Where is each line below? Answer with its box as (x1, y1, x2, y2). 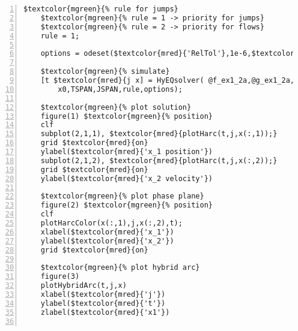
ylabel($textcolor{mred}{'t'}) (40, 299, 166, 308)
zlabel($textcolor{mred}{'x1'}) (40, 308, 170, 317)
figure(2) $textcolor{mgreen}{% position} (40, 201, 213, 210)
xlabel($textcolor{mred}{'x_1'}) (40, 227, 174, 236)
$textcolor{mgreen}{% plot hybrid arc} (40, 263, 200, 272)
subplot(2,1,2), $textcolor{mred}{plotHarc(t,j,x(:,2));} (40, 156, 278, 165)
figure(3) (40, 272, 80, 281)
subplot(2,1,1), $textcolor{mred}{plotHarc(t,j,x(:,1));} (40, 130, 278, 139)
